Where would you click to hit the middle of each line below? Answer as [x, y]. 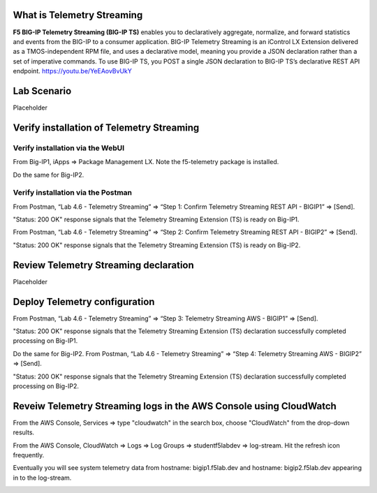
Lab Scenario [42, 91]
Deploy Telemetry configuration [84, 301]
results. [24, 432]
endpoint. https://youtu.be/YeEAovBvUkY [73, 71]
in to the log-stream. [42, 478]
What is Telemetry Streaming [78, 15]
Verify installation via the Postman [73, 193]
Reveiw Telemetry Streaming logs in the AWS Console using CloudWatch [175, 406]
